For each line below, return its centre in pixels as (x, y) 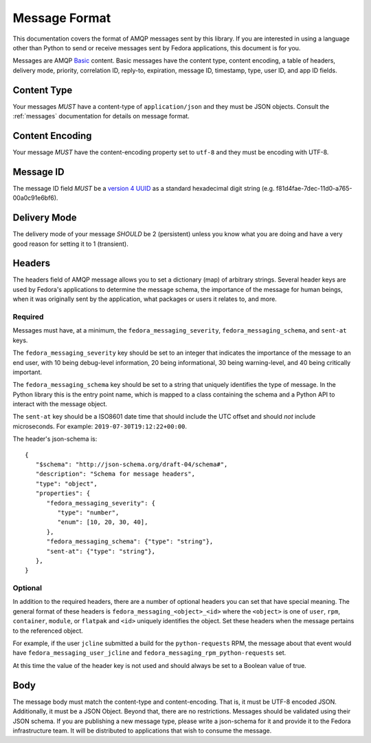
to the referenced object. (48, 631)
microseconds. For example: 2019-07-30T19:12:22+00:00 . (100, 426)
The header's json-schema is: (55, 439)
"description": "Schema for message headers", (115, 474)
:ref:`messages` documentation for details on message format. (101, 116)
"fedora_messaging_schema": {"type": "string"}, (130, 542)
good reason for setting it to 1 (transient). (70, 244)
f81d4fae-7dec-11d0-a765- (314, 188)
